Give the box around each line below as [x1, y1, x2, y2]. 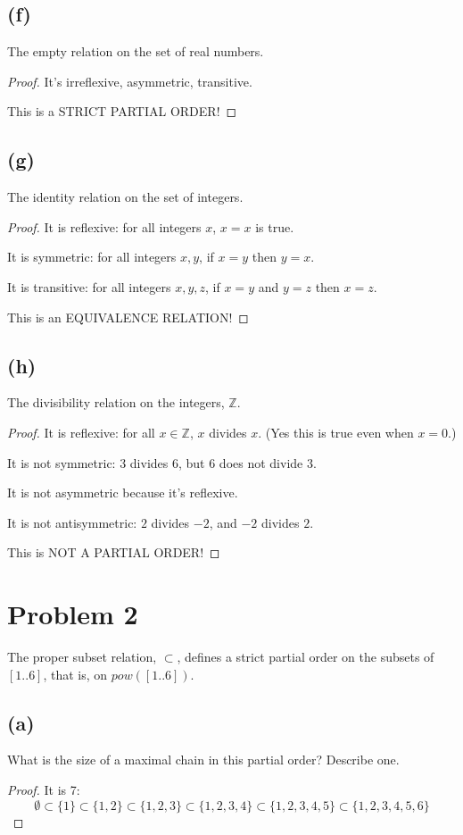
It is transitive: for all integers [7, 277, 171, 296]
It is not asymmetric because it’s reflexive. [7, 483, 238, 502]
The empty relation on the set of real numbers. [7, 42, 264, 61]
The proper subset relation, [7, 647, 157, 666]
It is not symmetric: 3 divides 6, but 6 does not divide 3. [7, 453, 317, 472]
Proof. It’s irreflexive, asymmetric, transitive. [7, 71, 252, 90]
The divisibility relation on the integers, [7, 393, 225, 412]
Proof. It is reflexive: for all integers [7, 217, 202, 236]
